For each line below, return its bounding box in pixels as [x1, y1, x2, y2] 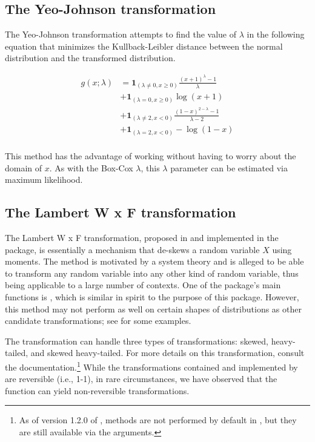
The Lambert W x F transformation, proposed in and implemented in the [5, 231, 279, 243]
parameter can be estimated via [170, 161, 288, 174]
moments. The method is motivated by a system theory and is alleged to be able [5, 255, 304, 268]
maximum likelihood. [5, 173, 83, 186]
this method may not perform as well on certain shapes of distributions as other [5, 302, 302, 315]
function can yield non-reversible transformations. [5, 384, 190, 397]
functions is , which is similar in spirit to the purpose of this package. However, [5, 290, 299, 303]
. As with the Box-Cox [49, 161, 133, 174]
